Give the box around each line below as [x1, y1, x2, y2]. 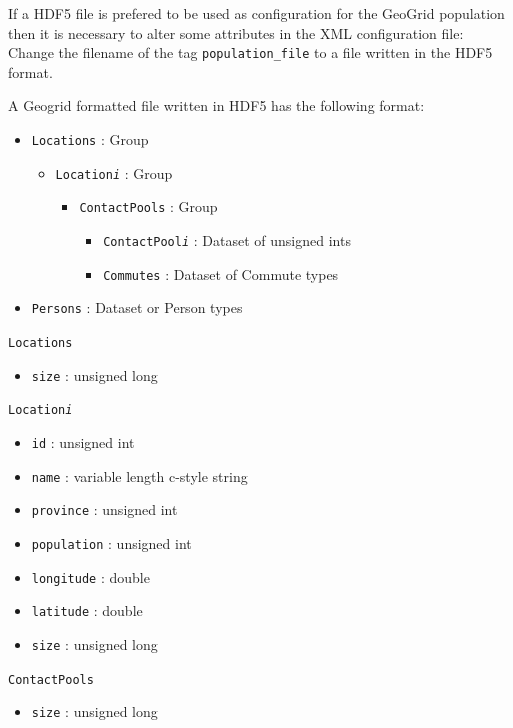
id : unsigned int [31, 431, 135, 452]
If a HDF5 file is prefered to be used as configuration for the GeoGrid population [8, 3, 505, 23]
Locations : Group [31, 129, 149, 150]
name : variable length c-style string [31, 465, 248, 486]
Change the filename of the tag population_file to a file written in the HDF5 [8, 42, 493, 63]
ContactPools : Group [79, 196, 218, 217]
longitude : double [31, 566, 150, 587]
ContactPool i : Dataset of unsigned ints [103, 230, 351, 250]
